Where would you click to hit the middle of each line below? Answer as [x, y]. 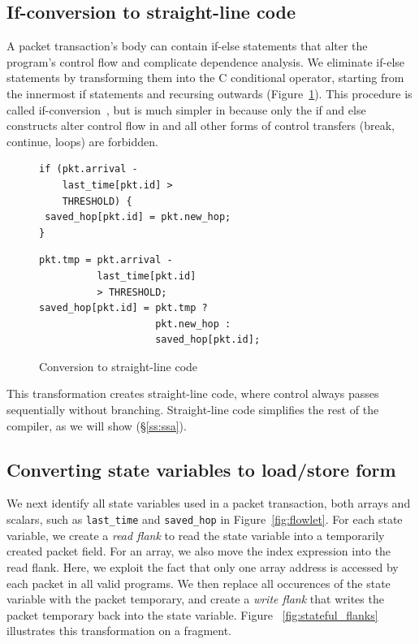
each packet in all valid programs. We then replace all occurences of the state [199, 583]
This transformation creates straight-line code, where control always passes [193, 393]
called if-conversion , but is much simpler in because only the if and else [186, 109]
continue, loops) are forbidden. [82, 141]
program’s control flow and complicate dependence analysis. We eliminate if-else [206, 61]
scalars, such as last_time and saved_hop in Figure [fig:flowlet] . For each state [205, 519]
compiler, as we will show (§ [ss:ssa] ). [97, 425]
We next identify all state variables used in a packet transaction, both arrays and [209, 503]
